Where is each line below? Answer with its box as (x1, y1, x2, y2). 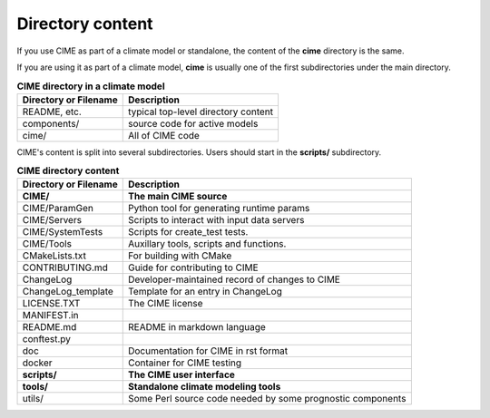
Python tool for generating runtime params (127, 202, 310, 215)
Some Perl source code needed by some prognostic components (127, 393, 407, 405)
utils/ (22, 393, 44, 405)
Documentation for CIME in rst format (127, 345, 289, 357)
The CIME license (127, 297, 203, 310)
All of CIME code (127, 129, 200, 141)
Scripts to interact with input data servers (127, 214, 305, 227)
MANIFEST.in (22, 309, 79, 322)
